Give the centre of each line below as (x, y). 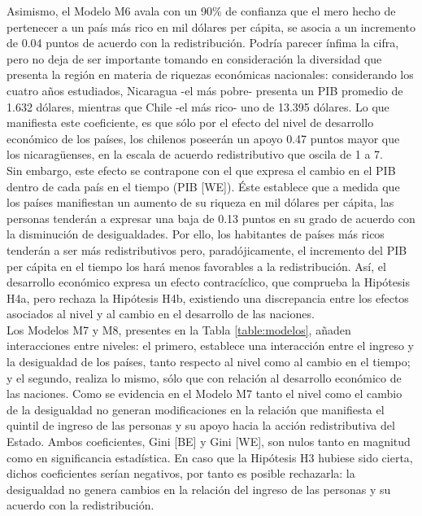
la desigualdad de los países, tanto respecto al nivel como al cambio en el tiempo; (209, 362)
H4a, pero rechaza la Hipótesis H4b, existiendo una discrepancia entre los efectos (208, 297)
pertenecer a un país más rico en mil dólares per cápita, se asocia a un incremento (211, 26)
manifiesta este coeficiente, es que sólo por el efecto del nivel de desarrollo (190, 122)
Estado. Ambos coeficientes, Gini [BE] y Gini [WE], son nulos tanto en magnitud (209, 442)
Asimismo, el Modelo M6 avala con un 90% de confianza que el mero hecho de (201, 11)
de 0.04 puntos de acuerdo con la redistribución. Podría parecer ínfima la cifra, (203, 43)
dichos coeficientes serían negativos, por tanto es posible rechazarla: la (181, 473)
